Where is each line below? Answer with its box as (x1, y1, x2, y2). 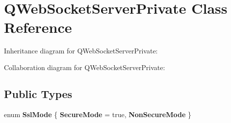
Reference (4, 17, 72, 37)
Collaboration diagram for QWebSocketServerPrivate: (4, 62, 165, 72)
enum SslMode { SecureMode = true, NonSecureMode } (4, 109, 192, 119)
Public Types (4, 86, 73, 101)
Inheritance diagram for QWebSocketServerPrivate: (4, 46, 158, 56)
